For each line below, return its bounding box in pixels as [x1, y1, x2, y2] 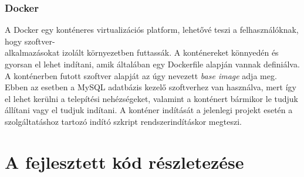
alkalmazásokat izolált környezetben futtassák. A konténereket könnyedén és [5, 46, 279, 59]
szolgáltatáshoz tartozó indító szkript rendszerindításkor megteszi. [5, 115, 242, 127]
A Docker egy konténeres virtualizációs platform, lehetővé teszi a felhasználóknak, [5, 23, 299, 36]
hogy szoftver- [5, 35, 55, 47]
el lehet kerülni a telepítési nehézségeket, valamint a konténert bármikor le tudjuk [5, 92, 299, 104]
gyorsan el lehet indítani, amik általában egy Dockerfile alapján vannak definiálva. [5, 58, 300, 70]
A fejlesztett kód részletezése [5, 149, 244, 173]
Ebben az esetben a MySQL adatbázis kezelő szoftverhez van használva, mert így [5, 81, 296, 93]
